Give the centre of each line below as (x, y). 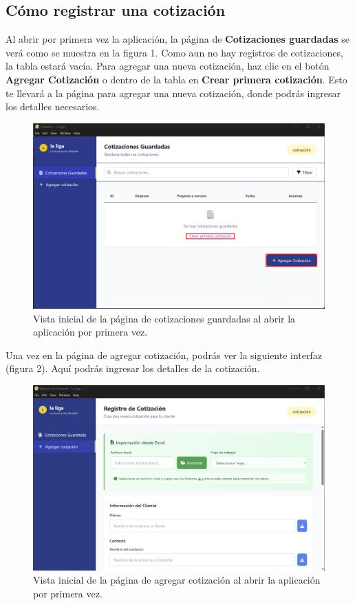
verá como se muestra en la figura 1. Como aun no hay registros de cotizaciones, (174, 52)
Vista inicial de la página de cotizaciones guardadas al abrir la (164, 318)
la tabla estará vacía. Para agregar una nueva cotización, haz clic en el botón (168, 66)
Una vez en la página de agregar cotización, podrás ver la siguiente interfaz (164, 355)
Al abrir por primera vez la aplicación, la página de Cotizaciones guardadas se (177, 39)
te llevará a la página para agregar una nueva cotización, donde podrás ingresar (173, 93)
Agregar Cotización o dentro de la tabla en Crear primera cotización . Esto (176, 79)
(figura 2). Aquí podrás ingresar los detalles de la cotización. (133, 368)
